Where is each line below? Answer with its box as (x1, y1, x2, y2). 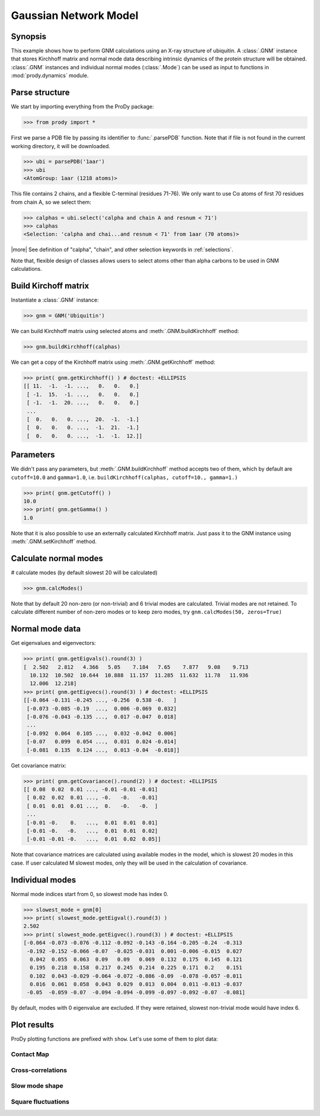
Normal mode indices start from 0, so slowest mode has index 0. (11, 890, 169, 897)
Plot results (11, 1020, 55, 1030)
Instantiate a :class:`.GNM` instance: (11, 296, 99, 303)
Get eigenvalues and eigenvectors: (11, 639, 96, 647)
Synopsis (11, 31, 47, 41)
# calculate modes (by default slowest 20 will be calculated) (11, 569, 158, 576)
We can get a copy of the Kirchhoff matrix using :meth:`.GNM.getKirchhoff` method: (11, 359, 216, 366)
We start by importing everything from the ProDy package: (11, 103, 154, 110)
